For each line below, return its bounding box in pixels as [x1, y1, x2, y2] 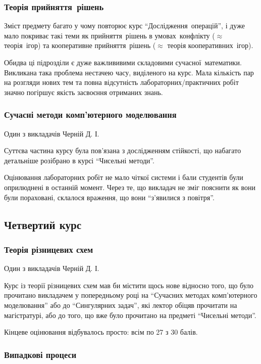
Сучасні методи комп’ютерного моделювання [4, 108, 177, 121]
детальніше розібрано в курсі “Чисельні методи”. [4, 155, 154, 165]
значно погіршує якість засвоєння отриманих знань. [4, 86, 163, 97]
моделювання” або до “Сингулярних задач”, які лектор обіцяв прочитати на [4, 299, 237, 310]
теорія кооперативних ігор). [167, 40, 253, 51]
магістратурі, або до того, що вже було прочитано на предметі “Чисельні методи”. [4, 309, 256, 320]
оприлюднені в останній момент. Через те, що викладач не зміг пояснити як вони [4, 181, 255, 192]
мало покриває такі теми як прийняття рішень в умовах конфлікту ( [4, 30, 215, 40]
